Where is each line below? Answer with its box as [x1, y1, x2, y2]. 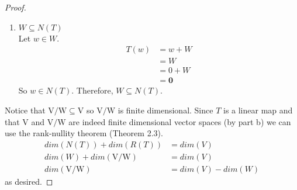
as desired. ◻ [5, 175, 53, 187]
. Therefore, [71, 84, 113, 96]
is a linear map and [223, 103, 293, 116]
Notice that [5, 103, 46, 116]
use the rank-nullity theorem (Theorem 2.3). [5, 127, 163, 139]
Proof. [5, 1, 26, 13]
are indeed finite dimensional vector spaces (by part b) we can [68, 115, 291, 127]
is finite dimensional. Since [118, 103, 213, 116]
